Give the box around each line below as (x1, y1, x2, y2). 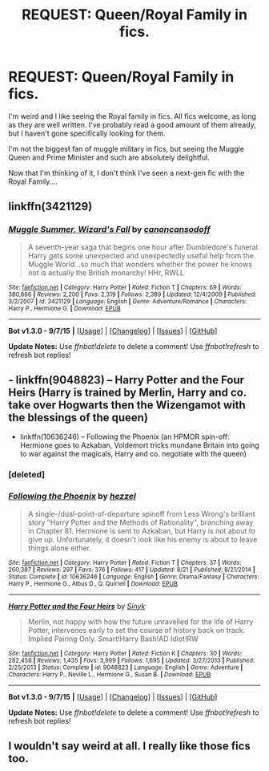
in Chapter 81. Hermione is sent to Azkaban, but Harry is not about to (27, 525, 256, 535)
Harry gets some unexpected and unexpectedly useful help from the (27, 250, 255, 260)
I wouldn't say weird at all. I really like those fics (8, 740, 251, 753)
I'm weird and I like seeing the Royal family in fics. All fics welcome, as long (8, 111, 256, 121)
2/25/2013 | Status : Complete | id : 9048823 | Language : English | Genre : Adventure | (8, 663, 243, 672)
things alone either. (27, 543, 92, 553)
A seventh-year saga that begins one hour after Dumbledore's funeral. (27, 242, 260, 252)
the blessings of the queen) (8, 411, 148, 424)
